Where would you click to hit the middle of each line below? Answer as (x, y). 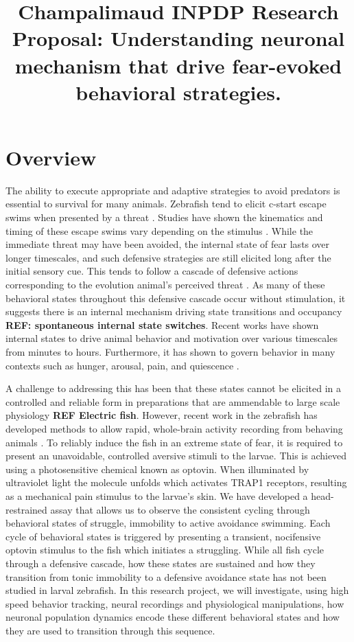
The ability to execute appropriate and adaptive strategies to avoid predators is (173, 190)
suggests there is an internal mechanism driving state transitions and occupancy (174, 311)
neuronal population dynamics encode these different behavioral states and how (173, 617)
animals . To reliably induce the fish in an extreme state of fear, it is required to (174, 442)
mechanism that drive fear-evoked (178, 65)
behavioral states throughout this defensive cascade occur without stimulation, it (176, 298)
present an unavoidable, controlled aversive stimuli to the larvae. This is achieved (176, 456)
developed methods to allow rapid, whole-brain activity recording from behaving (174, 428)
